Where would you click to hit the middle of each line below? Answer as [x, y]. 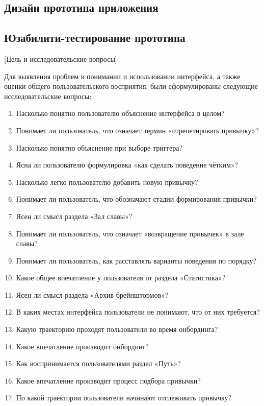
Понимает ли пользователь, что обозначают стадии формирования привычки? [136, 199]
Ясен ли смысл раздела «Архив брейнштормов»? [92, 294]
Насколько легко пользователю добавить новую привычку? [107, 182]
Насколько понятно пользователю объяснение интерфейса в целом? [120, 113]
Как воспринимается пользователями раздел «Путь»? [98, 363]
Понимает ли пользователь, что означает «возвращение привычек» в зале [130, 233]
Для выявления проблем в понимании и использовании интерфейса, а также [122, 76]
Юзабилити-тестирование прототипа [95, 38]
